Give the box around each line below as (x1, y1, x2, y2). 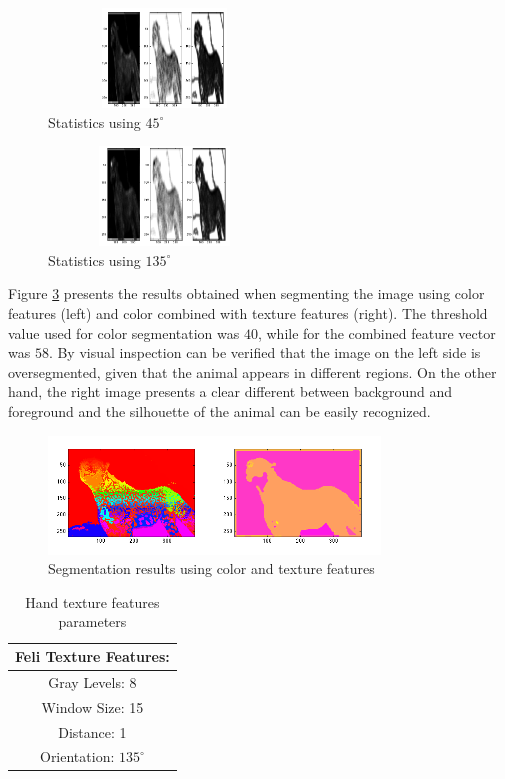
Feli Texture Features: (15, 646, 170, 667)
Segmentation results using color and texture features (48, 558, 375, 579)
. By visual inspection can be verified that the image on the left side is (48, 342, 481, 363)
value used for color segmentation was (8, 322, 240, 343)
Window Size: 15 (41, 696, 144, 717)
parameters (58, 611, 127, 632)
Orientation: (39, 746, 115, 767)
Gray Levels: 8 (48, 671, 137, 692)
